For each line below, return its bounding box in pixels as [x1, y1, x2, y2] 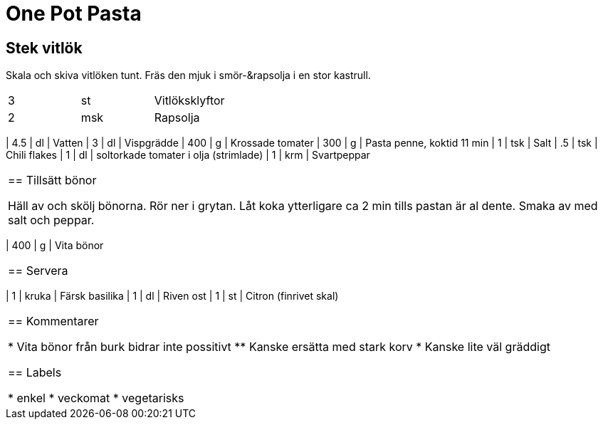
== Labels [8, 365, 62, 380]
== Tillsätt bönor [8, 173, 97, 188]
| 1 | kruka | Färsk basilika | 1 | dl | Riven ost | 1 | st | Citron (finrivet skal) [6, 290, 339, 303]
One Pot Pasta [6, 1, 142, 26]
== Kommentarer [8, 314, 99, 329]
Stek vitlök [6, 38, 83, 57]
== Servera [8, 263, 68, 278]
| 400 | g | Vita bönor [6, 239, 104, 252]
